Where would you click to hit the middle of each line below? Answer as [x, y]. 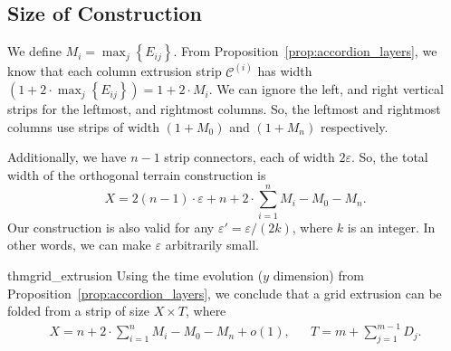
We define [34, 51]
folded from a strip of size [78, 311]
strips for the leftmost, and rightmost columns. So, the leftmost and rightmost [224, 109]
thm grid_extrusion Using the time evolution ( [135, 275]
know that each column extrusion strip [115, 71]
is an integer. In [391, 227]
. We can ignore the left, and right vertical [326, 89]
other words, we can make [79, 245]
